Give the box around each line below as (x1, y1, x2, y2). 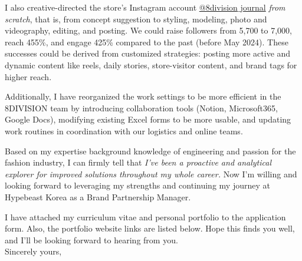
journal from (240, 1, 285, 13)
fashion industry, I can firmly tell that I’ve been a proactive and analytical (5, 156, 272, 169)
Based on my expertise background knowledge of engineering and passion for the (5, 144, 296, 157)
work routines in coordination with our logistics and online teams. (5, 124, 243, 137)
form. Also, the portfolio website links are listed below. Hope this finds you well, (5, 222, 295, 234)
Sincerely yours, (5, 245, 62, 257)
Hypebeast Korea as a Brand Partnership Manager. (5, 190, 191, 203)
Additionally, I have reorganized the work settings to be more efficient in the (5, 90, 281, 103)
